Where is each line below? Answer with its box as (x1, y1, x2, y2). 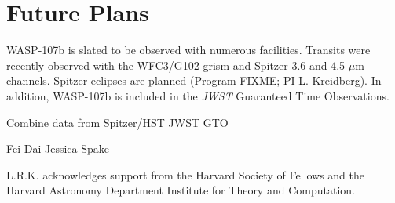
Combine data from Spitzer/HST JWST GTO (6, 114, 229, 130)
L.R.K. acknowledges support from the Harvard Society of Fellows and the (6, 166, 364, 183)
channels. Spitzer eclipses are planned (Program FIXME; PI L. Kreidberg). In (6, 72, 382, 89)
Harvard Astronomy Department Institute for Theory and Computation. (6, 182, 355, 198)
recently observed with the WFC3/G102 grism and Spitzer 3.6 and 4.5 (6, 56, 346, 73)
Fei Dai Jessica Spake (6, 140, 109, 157)
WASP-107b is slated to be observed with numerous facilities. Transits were (6, 42, 371, 58)
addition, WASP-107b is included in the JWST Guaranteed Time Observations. (6, 87, 390, 103)
